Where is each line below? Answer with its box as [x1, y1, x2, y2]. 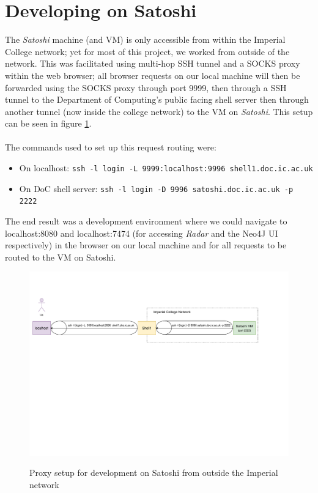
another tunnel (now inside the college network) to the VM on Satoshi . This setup [5, 105, 313, 117]
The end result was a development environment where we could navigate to [5, 215, 287, 228]
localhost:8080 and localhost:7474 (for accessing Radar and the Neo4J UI [5, 226, 278, 239]
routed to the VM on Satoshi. [5, 250, 116, 263]
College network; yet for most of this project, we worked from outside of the [5, 45, 290, 57]
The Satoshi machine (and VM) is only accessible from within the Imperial [5, 33, 286, 46]
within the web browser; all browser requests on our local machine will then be [5, 69, 300, 81]
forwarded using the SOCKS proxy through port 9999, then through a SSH [5, 81, 287, 94]
